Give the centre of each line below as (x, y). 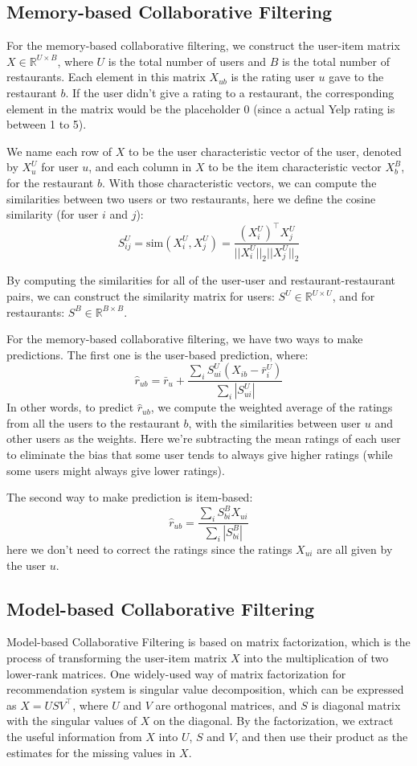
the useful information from (74, 736)
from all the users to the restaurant (93, 422)
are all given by (355, 549)
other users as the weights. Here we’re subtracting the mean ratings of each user (204, 438)
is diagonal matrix (356, 705)
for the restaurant (50, 182)
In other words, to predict (70, 407)
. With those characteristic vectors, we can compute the (239, 182)
